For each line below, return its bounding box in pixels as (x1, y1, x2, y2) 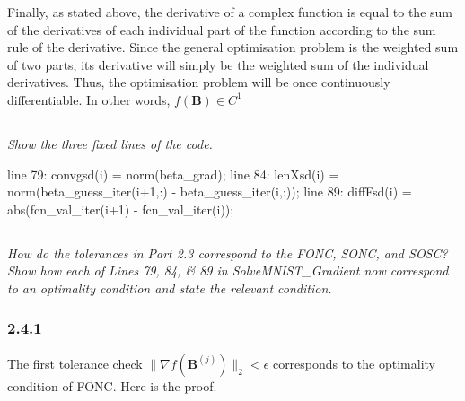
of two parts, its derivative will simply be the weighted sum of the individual (7, 55, 429, 74)
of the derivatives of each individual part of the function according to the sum (7, 20, 436, 39)
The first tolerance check (7, 353, 143, 372)
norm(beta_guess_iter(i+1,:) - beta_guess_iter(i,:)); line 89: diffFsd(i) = (7, 182, 412, 201)
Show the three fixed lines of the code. (7, 134, 213, 153)
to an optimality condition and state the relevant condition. (7, 278, 332, 297)
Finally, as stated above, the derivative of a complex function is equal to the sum (7, 3, 452, 21)
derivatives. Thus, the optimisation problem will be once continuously (7, 73, 390, 92)
